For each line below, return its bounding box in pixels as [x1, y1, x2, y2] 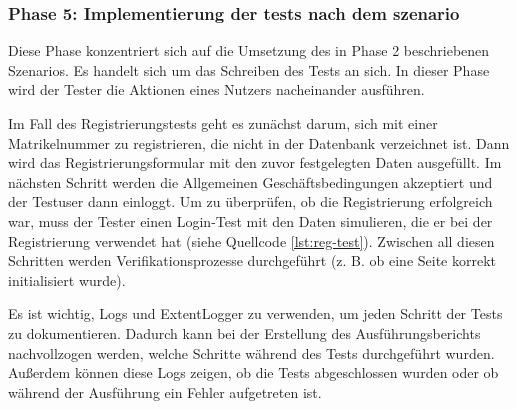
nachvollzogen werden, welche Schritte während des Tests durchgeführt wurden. [8, 342, 495, 363]
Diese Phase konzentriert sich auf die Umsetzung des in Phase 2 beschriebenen [8, 40, 490, 61]
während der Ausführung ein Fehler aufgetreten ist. [8, 381, 322, 402]
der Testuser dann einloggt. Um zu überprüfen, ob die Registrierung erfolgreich [8, 191, 493, 212]
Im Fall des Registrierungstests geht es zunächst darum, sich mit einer [8, 113, 438, 133]
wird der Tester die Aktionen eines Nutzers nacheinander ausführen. [8, 79, 425, 100]
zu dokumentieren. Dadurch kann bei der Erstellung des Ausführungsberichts [8, 322, 481, 343]
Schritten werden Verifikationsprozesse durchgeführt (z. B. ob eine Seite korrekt [8, 250, 497, 271]
